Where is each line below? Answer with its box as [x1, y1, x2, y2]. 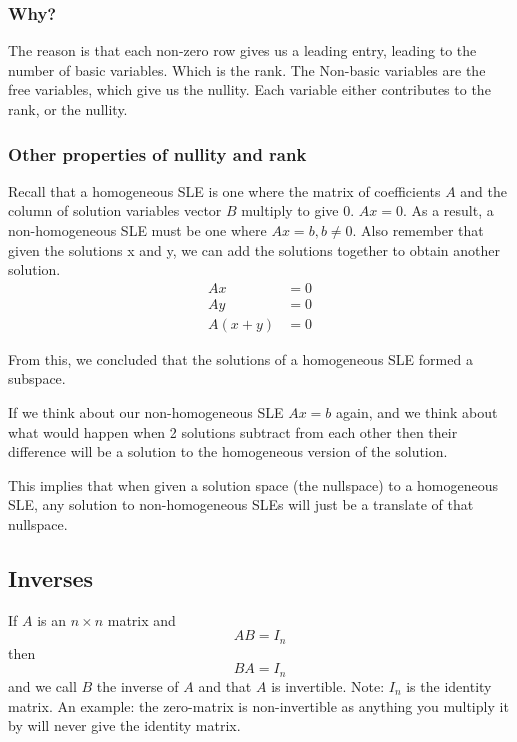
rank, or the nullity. [8, 99, 128, 119]
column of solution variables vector [8, 200, 222, 221]
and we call [8, 675, 77, 696]
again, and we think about [335, 402, 498, 423]
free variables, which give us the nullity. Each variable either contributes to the [8, 79, 491, 100]
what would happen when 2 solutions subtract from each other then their [8, 421, 458, 442]
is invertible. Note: [271, 675, 385, 696]
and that [198, 675, 252, 696]
